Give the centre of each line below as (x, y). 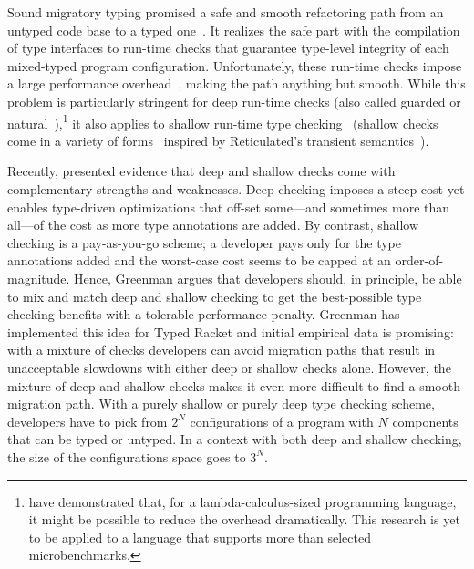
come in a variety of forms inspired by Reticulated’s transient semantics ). (218, 140)
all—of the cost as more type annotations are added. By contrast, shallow (213, 225)
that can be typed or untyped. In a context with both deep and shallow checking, (235, 439)
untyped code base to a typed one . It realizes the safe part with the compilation (234, 30)
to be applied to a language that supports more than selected (200, 537)
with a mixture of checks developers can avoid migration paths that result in (222, 350)
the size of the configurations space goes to (127, 456)
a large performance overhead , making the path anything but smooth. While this (237, 83)
